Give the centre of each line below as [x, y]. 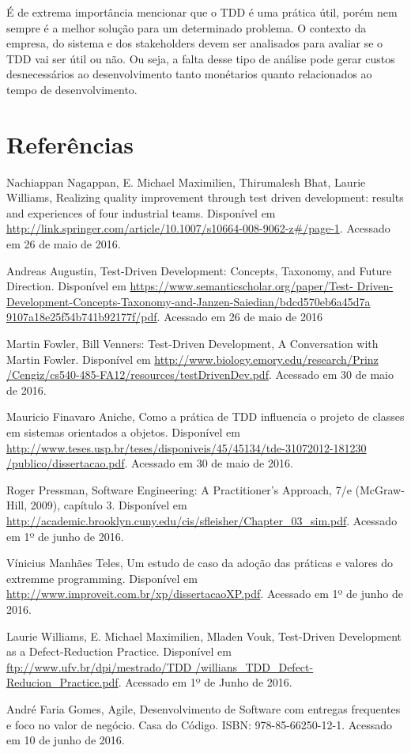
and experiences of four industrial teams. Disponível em [141, 212]
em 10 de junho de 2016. [66, 740]
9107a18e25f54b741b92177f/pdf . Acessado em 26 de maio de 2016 [164, 317]
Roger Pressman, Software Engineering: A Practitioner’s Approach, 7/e [179, 489]
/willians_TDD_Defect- [254, 666]
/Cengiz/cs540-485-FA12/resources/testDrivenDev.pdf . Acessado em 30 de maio [200, 375]
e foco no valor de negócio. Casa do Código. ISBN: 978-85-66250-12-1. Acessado [200, 724]
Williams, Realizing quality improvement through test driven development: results [205, 197]
